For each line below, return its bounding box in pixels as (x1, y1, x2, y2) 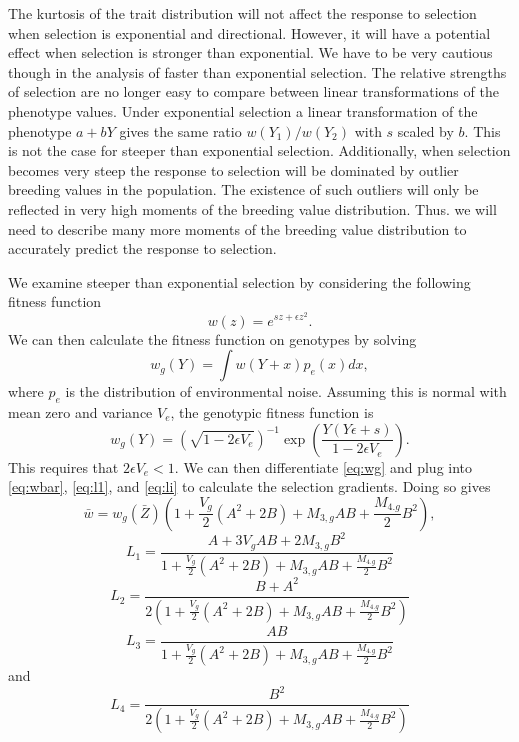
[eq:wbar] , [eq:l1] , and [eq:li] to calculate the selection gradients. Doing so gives (8, 476, 491, 497)
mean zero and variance (8, 401, 153, 422)
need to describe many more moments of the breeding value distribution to (8, 218, 467, 239)
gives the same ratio (119, 120, 242, 141)
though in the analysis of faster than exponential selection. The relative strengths (8, 61, 507, 82)
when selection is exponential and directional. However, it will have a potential (8, 22, 491, 43)
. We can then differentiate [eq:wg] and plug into (174, 456, 473, 477)
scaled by (397, 120, 454, 141)
